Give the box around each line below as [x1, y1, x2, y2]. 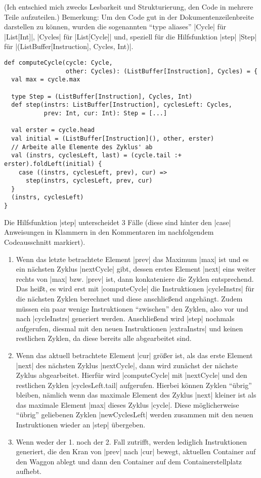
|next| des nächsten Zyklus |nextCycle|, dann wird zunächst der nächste [16, 360, 238, 370]
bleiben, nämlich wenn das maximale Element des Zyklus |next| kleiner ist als [16, 389, 256, 400]
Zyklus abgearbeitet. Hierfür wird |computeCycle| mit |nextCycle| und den [16, 370, 247, 380]
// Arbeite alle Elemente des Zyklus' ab [11, 143, 153, 151]
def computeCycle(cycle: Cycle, [4, 59, 113, 66]
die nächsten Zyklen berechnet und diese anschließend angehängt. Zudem [16, 293, 243, 303]
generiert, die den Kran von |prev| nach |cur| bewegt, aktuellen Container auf [16, 446, 256, 457]
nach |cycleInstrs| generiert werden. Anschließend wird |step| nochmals [16, 313, 235, 324]
